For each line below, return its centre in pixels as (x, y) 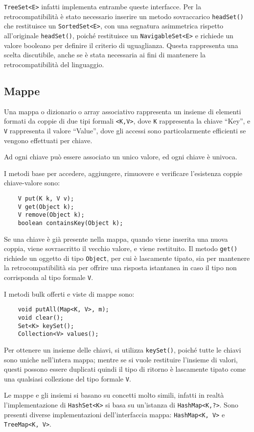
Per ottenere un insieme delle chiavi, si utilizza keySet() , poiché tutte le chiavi (123, 349)
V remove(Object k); (51, 215)
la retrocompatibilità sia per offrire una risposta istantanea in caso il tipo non (120, 267)
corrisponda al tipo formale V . (49, 277)
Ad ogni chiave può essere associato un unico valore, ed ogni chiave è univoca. (121, 157)
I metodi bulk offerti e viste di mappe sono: (69, 293)
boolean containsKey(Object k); (70, 223)
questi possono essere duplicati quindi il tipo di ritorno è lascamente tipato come (125, 369)
